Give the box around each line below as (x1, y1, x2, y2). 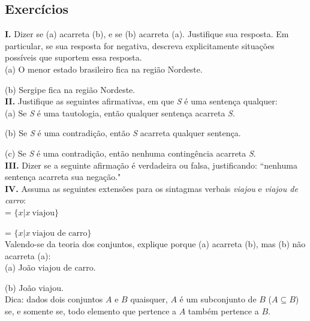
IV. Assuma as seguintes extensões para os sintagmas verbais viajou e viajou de (5, 182, 298, 194)
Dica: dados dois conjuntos (5, 293, 103, 305)
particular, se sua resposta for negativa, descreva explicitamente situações (5, 39, 275, 52)
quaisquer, (130, 293, 168, 305)
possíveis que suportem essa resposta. (5, 51, 142, 64)
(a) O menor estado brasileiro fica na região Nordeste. (5, 62, 203, 75)
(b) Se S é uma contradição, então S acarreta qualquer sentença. (5, 127, 241, 139)
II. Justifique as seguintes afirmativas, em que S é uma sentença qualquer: (5, 95, 278, 107)
